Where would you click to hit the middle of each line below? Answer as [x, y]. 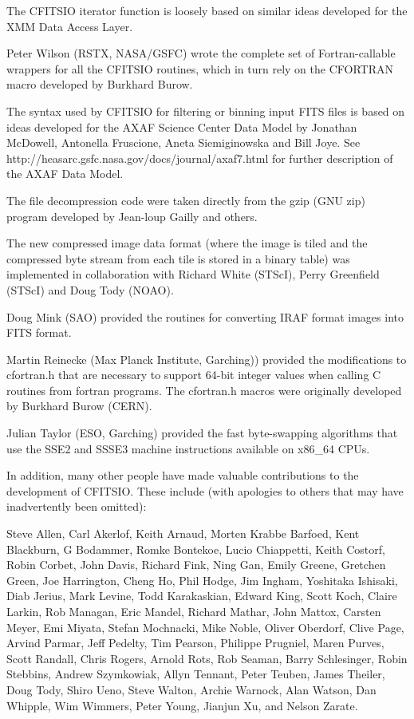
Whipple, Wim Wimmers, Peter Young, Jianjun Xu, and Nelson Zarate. [182, 705]
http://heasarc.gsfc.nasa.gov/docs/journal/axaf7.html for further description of [200, 158]
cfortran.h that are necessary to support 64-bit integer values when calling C [194, 375]
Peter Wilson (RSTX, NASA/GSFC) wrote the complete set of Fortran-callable [201, 53]
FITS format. [39, 332]
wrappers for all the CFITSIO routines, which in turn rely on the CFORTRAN [200, 68]
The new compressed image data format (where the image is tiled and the [187, 243]
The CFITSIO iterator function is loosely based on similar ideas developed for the [207, 10]
